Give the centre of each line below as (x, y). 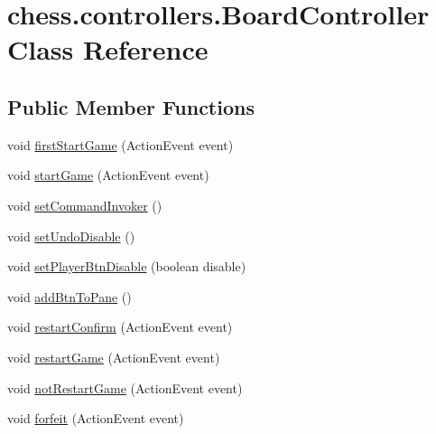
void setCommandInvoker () (85, 205)
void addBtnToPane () (70, 296)
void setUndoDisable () (71, 236)
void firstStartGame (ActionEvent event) (121, 144)
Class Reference (108, 49)
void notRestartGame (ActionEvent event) (125, 387)
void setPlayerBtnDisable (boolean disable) (127, 266)
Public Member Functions (131, 106)
